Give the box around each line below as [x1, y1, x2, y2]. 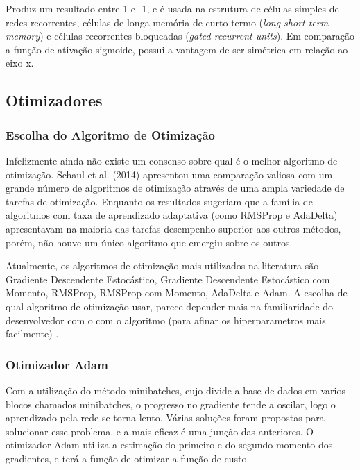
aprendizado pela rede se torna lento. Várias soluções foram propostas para [6, 410, 325, 425]
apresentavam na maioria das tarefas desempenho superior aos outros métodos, [6, 221, 341, 235]
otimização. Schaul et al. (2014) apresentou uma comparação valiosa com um [6, 167, 333, 181]
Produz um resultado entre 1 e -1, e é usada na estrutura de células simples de [6, 1, 339, 15]
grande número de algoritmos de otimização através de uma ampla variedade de [6, 181, 345, 195]
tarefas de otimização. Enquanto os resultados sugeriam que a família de [6, 194, 313, 208]
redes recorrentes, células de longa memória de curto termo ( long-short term [6, 15, 329, 29]
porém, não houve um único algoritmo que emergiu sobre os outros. [6, 235, 293, 249]
